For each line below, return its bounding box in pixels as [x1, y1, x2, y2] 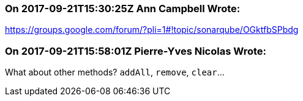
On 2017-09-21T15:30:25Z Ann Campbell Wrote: [5, 2, 241, 15]
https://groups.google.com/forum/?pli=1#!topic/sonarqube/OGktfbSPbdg [5, 24, 299, 35]
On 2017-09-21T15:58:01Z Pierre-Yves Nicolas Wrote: [5, 44, 266, 57]
